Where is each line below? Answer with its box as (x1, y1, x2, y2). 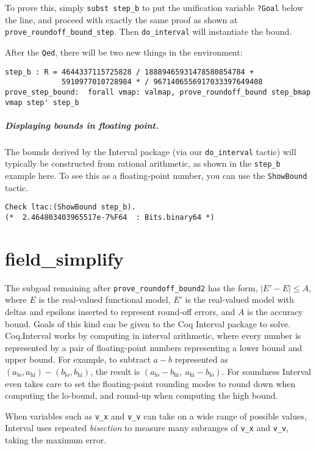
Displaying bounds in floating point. (5, 118, 159, 131)
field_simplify (5, 245, 124, 270)
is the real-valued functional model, (38, 293, 171, 306)
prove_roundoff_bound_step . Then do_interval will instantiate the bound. (5, 25, 292, 38)
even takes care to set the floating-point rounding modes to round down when (5, 377, 296, 390)
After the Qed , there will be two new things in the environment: (5, 45, 243, 58)
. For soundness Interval (221, 365, 311, 377)
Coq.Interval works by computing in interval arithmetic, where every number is (5, 329, 301, 342)
